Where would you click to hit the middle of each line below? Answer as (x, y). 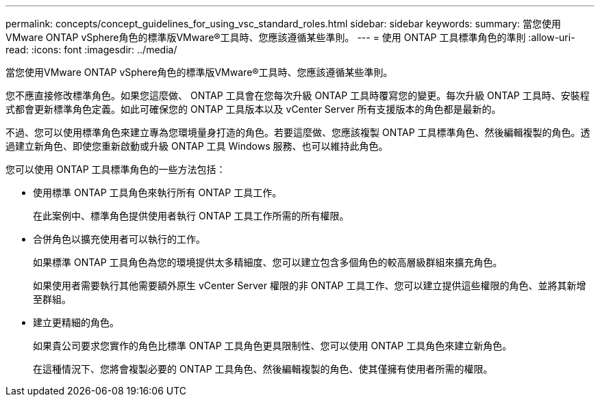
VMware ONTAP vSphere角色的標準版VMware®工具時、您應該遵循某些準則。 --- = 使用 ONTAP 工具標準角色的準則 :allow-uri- (290, 37)
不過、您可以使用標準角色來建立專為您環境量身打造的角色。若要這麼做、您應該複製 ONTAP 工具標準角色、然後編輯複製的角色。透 (298, 132)
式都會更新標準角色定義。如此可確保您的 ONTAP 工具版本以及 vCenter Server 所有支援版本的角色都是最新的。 (253, 109)
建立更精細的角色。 (76, 322)
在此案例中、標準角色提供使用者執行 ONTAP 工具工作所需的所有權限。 (191, 216)
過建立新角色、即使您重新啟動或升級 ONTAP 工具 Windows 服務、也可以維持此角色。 (197, 146)
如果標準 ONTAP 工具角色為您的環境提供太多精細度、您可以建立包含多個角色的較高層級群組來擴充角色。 (268, 262)
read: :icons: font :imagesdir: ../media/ (91, 50)
